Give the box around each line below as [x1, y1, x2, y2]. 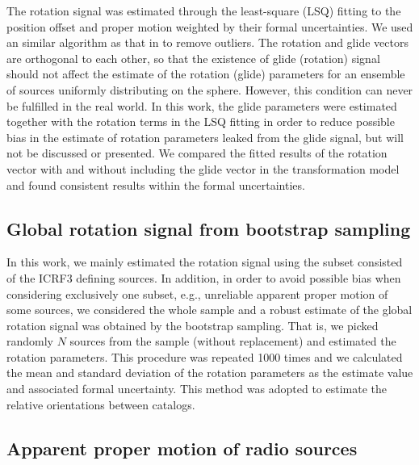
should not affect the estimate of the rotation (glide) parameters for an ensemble [6, 65, 405, 82]
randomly [6, 333, 54, 350]
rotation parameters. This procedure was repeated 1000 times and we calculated [6, 348, 403, 365]
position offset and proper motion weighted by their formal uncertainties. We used [6, 18, 413, 35]
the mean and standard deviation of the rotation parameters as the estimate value [6, 364, 413, 381]
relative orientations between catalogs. [6, 396, 195, 413]
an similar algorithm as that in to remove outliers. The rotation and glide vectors [6, 34, 409, 51]
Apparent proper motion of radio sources [6, 435, 358, 460]
